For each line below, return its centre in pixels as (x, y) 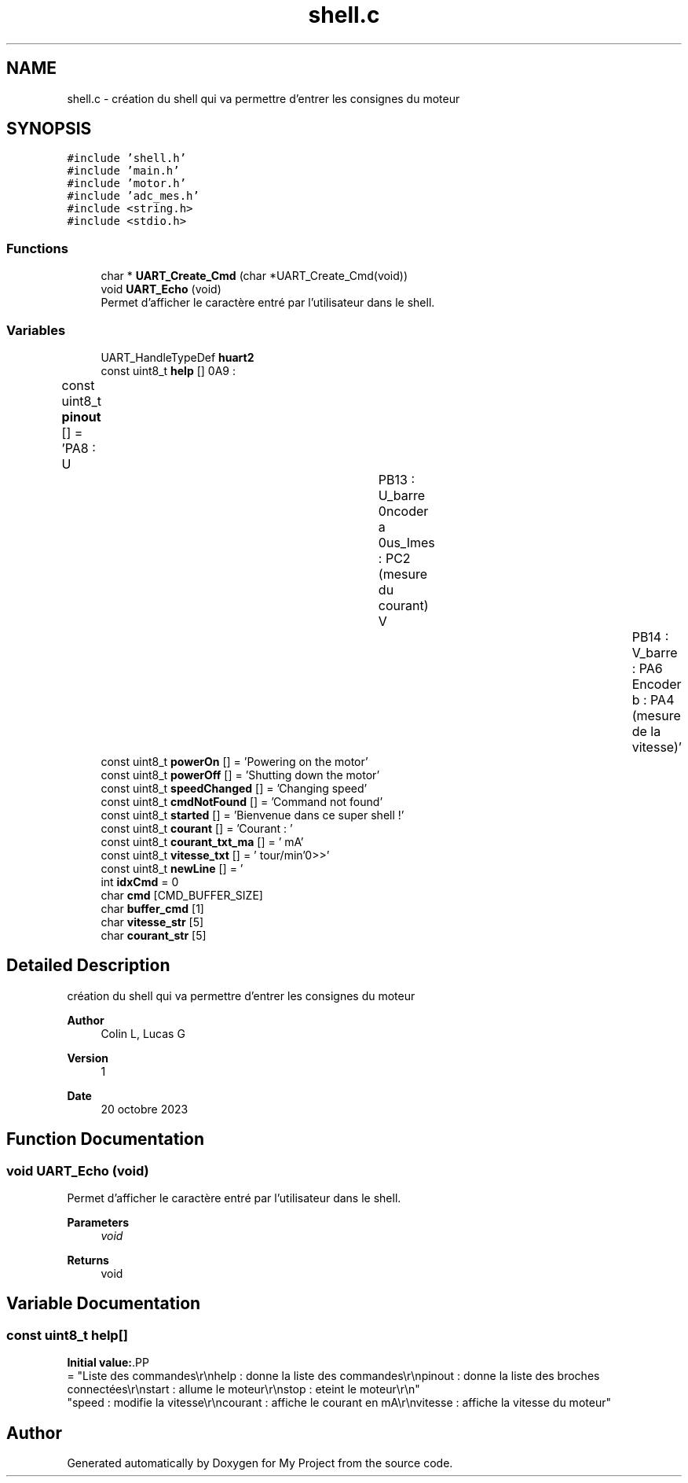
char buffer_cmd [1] (152, 908)
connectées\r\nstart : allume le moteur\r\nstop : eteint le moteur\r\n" (243, 1389)
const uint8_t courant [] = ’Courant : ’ (197, 828)
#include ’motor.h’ (127, 184)
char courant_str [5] (154, 935)
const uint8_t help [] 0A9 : (168, 370)
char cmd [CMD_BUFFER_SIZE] (182, 895)
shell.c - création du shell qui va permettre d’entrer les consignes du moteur (263, 98)
